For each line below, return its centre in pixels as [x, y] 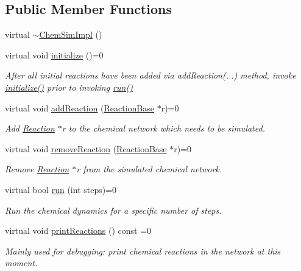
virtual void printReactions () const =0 [78, 231]
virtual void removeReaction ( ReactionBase [86, 148]
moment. [21, 263]
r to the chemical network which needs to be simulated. [163, 128]
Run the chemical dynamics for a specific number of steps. [113, 210]
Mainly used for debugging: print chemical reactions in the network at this [143, 251]
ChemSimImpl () [71, 34]
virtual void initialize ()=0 [54, 55]
